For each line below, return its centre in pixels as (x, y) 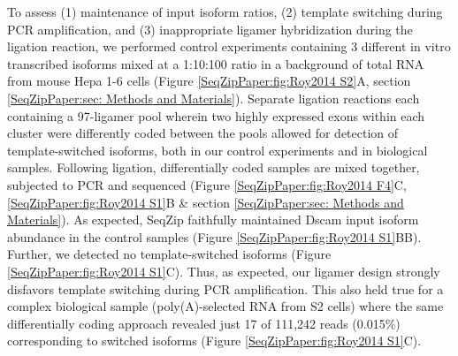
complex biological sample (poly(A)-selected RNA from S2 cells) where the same (225, 306)
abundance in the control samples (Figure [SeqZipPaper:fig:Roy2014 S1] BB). (214, 236)
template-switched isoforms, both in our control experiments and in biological (218, 150)
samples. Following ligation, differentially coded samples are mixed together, (214, 167)
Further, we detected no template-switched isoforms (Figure (169, 254)
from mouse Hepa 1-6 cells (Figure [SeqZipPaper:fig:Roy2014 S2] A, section (209, 81)
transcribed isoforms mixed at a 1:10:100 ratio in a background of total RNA (216, 63)
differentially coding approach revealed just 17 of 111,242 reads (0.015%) (204, 323)
